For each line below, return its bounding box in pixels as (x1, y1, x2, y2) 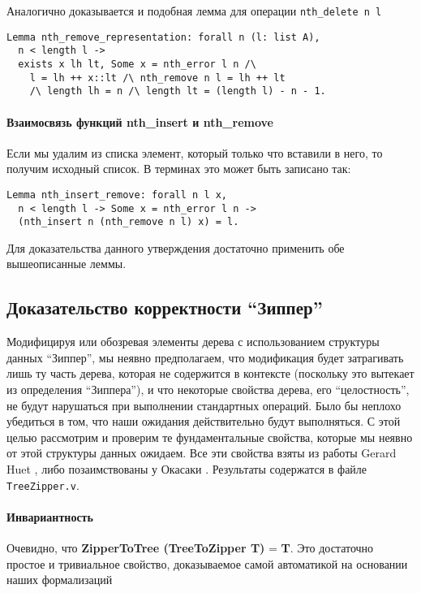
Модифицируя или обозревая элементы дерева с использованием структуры (6, 333, 380, 350)
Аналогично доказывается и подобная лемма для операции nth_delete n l (6, 2, 382, 19)
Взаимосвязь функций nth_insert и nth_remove (6, 113, 273, 130)
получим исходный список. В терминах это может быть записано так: (6, 160, 351, 177)
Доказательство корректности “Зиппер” (6, 295, 323, 320)
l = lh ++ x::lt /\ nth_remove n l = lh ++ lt (29, 71, 286, 84)
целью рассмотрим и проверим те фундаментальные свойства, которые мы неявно (6, 428, 413, 445)
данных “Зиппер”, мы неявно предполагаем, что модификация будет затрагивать (6, 348, 404, 366)
